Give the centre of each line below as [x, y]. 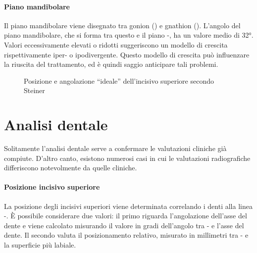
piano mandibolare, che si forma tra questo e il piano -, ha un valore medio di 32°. [129, 35]
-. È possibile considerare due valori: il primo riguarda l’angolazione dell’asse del [126, 216]
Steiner [34, 90]
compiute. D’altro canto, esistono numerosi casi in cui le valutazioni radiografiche [127, 158]
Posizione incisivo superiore [52, 187]
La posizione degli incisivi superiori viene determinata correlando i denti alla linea [128, 206]
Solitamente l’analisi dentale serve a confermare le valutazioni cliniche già [115, 148]
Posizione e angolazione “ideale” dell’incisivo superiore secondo [119, 80]
